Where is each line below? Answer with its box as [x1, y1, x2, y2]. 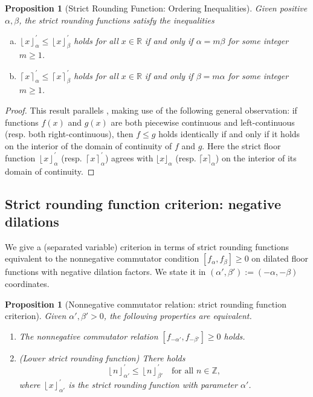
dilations [5, 212, 59, 231]
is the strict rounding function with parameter [68, 378, 237, 391]
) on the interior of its [215, 151, 297, 164]
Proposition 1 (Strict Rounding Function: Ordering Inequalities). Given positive [5, 2, 308, 14]
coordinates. [5, 277, 50, 290]
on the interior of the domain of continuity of [5, 139, 172, 152]
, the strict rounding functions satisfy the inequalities [19, 13, 215, 26]
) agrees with [105, 151, 153, 164]
